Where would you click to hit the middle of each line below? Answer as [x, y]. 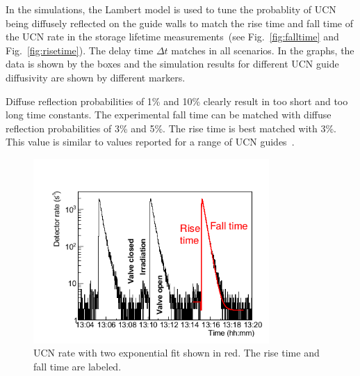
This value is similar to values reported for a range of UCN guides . [150, 142]
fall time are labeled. [77, 366]
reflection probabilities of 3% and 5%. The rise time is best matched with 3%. [171, 128]
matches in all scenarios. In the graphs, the [263, 50]
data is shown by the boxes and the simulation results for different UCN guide [172, 64]
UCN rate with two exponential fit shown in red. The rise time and [177, 353]
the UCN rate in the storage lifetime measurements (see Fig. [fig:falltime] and [172, 37]
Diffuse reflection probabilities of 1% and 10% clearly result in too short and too [177, 101]
